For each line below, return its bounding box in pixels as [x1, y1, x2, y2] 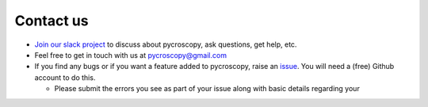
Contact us [14, 12, 89, 29]
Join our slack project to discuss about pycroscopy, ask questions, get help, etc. [34, 40, 297, 49]
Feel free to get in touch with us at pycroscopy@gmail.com [34, 50, 227, 59]
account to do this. [34, 72, 96, 82]
